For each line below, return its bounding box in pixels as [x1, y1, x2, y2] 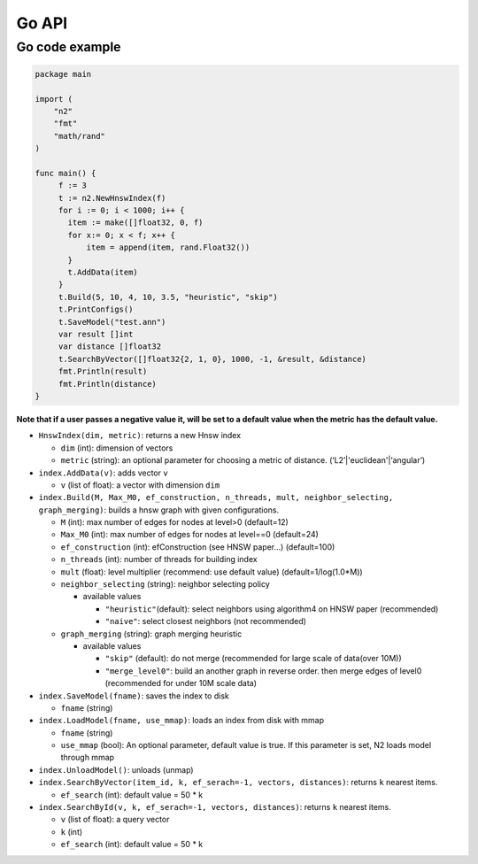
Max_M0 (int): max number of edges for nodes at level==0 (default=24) [60, 529, 319, 540]
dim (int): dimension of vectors [60, 443, 173, 453]
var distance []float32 [58, 342, 162, 351]
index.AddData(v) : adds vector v [38, 467, 168, 478]
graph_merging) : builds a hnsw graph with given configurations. [38, 505, 280, 515]
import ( [35, 94, 73, 104]
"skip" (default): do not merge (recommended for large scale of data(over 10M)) [104, 653, 402, 664]
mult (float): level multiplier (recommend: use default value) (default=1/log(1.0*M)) [60, 567, 363, 577]
